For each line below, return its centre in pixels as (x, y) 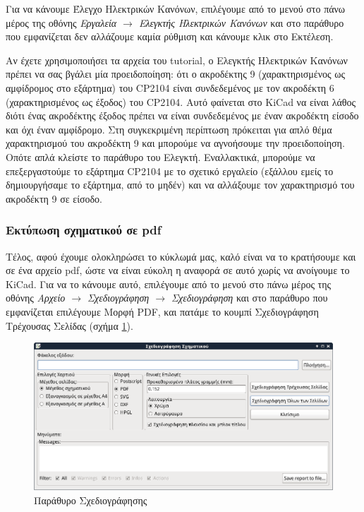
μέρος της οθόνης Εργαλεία (61, 22)
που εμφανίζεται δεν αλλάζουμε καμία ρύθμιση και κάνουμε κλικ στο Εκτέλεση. (170, 36)
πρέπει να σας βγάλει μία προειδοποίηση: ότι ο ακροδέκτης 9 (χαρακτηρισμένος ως (176, 74)
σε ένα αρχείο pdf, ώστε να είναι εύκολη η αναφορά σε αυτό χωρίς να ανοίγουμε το (178, 270)
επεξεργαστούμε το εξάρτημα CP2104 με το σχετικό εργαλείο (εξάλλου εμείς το (170, 171)
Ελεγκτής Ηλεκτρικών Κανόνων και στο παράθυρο (241, 22)
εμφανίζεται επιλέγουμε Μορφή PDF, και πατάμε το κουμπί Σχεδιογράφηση (162, 311)
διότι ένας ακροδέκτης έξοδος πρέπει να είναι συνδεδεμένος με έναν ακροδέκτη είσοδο (182, 115)
